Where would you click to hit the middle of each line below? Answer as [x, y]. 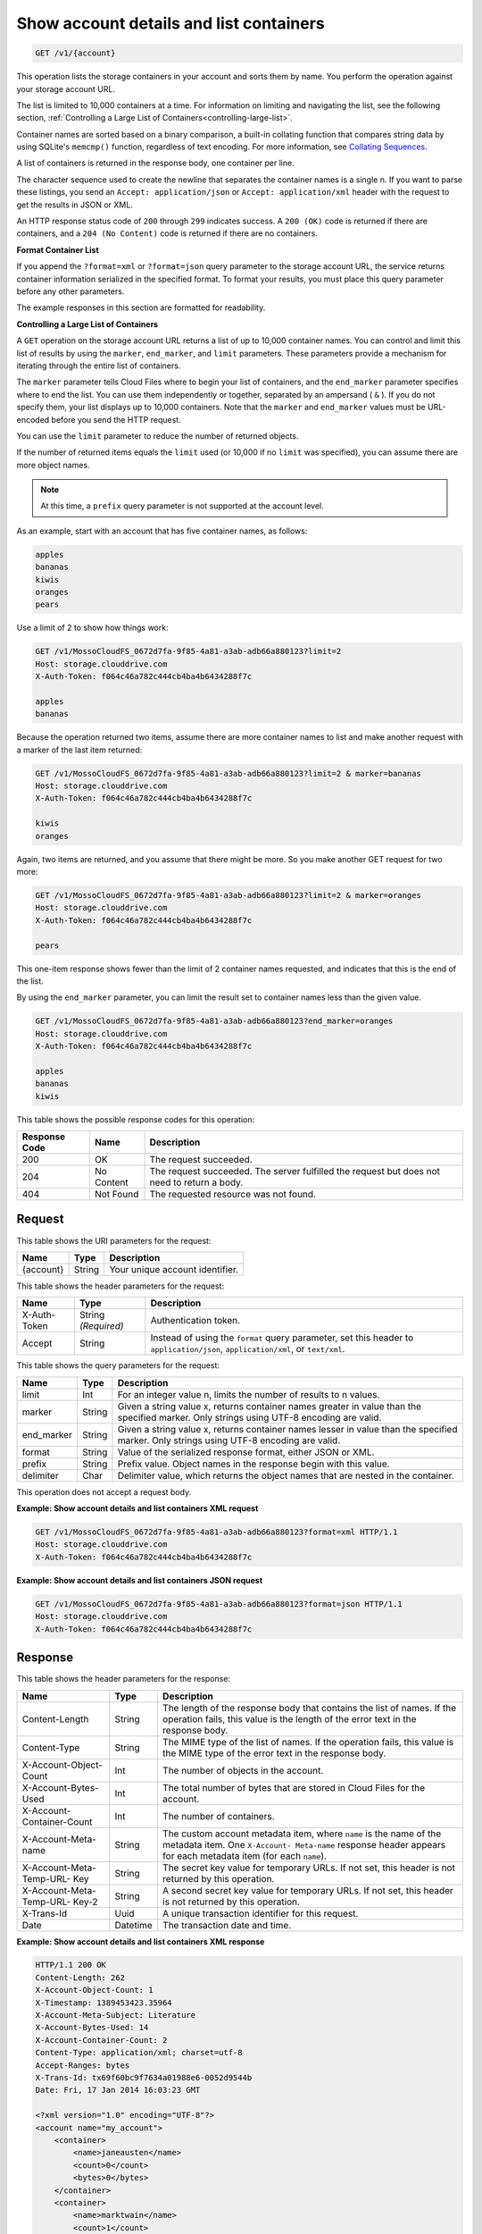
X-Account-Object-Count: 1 [94, 1990]
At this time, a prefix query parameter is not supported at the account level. [183, 506]
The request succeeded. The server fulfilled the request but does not [295, 1172]
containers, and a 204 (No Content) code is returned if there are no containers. [167, 233]
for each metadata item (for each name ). [245, 1856]
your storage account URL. [66, 88]
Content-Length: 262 [80, 1978]
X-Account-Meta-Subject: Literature [116, 2016]
